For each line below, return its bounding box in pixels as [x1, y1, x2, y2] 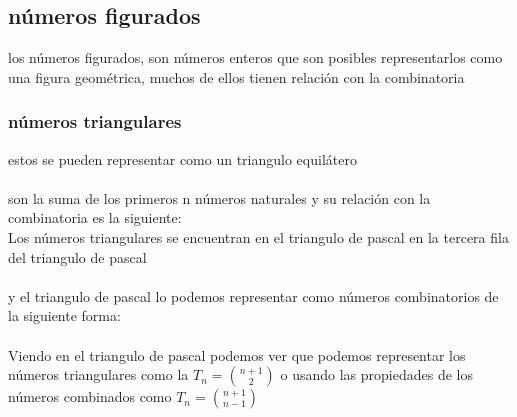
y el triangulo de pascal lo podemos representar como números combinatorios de [8, 285, 499, 306]
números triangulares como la [8, 364, 189, 385]
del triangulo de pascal [8, 246, 147, 267]
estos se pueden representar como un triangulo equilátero [8, 148, 357, 169]
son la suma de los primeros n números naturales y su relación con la [8, 187, 431, 208]
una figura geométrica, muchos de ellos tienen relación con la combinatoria [8, 66, 465, 87]
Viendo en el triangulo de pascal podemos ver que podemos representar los [8, 344, 466, 365]
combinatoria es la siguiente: [8, 207, 182, 228]
